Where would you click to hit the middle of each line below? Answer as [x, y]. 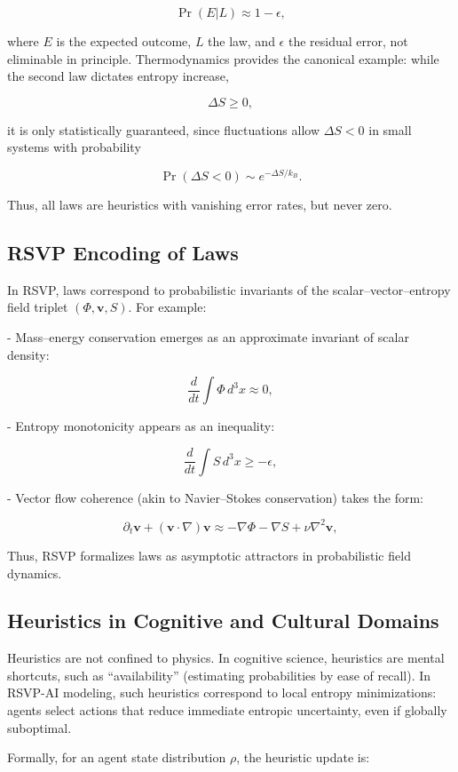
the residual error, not [348, 41]
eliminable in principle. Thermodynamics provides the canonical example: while [223, 58]
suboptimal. [39, 727]
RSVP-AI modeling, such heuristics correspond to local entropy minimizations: [222, 692]
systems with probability [74, 147]
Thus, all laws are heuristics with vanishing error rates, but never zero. [200, 205]
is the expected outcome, [124, 41]
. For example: [167, 307]
